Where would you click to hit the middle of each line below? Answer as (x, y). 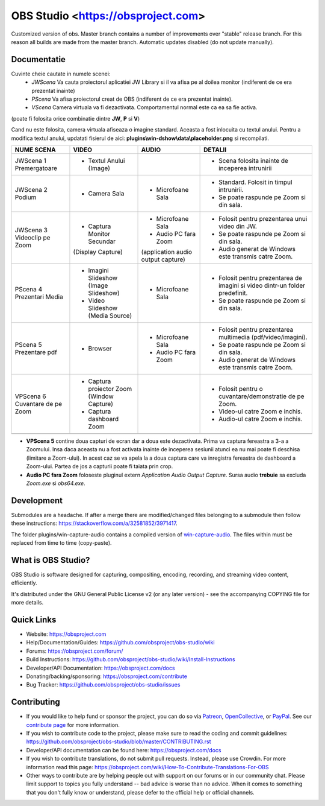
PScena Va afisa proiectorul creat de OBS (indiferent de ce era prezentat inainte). (132, 99)
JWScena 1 (30, 160)
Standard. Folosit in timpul (255, 182)
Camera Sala (106, 193)
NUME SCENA (36, 150)
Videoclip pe (32, 237)
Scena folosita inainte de (254, 160)
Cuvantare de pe (39, 404)
